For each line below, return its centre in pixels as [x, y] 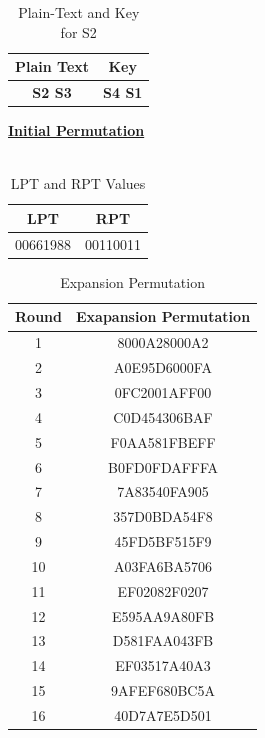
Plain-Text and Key [79, 12]
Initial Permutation [76, 130]
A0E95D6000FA [163, 367]
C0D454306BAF [163, 416]
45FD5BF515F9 [163, 541]
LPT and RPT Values [78, 183]
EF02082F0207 [163, 590]
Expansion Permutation [132, 281]
